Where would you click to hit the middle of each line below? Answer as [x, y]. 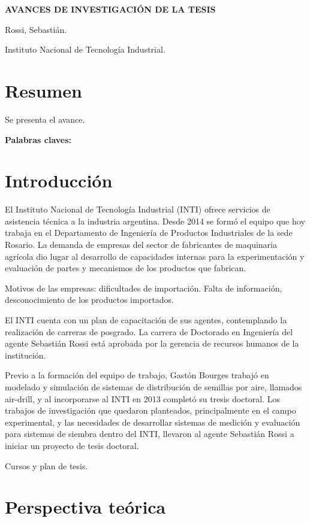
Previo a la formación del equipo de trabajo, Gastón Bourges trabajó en [137, 375]
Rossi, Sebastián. [36, 29]
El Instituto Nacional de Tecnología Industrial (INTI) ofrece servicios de [138, 209]
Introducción [59, 180]
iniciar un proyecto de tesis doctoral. [72, 445]
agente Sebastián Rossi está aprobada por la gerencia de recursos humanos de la [152, 343]
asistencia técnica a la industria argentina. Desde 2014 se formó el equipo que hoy [155, 221]
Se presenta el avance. [45, 119]
